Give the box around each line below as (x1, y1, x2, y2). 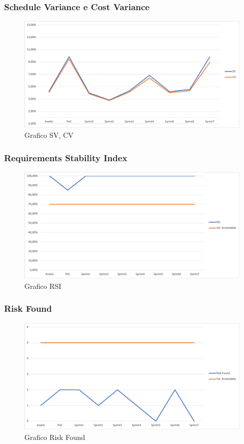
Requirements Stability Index (4, 151, 128, 164)
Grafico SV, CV (24, 130, 74, 140)
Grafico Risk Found (24, 431, 85, 442)
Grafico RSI (24, 280, 62, 291)
